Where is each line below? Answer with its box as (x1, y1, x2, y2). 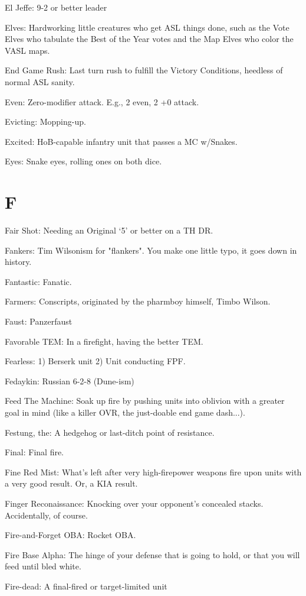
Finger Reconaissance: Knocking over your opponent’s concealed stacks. (5, 497, 264, 509)
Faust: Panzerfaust (5, 315, 73, 328)
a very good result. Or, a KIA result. (5, 477, 138, 490)
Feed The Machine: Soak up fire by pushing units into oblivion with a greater (5, 394, 285, 407)
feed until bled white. (5, 560, 81, 572)
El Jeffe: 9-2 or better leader (5, 1, 107, 13)
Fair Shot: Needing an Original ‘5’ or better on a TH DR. (5, 224, 213, 237)
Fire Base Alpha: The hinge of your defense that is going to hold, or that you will (5, 548, 300, 561)
